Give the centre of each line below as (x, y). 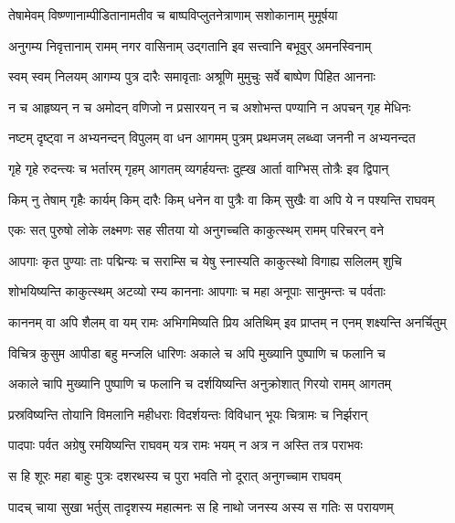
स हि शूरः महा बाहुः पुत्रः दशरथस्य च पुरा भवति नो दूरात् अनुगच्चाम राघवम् (175, 475)
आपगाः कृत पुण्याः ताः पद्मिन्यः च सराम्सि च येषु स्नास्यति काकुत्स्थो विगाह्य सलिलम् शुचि (205, 260)
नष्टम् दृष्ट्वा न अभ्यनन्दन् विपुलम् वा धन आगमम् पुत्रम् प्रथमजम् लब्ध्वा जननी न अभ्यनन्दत (212, 138)
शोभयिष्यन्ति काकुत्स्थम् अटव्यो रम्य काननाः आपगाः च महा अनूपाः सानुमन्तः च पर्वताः (197, 291)
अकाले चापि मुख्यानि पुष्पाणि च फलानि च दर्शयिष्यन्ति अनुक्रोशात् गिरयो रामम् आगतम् (200, 384)
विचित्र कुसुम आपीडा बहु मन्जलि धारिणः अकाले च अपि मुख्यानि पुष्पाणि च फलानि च (197, 352)
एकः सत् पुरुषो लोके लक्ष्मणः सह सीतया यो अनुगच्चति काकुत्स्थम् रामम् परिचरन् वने (196, 230)
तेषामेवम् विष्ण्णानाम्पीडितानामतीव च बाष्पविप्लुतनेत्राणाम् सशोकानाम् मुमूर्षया (173, 15)
